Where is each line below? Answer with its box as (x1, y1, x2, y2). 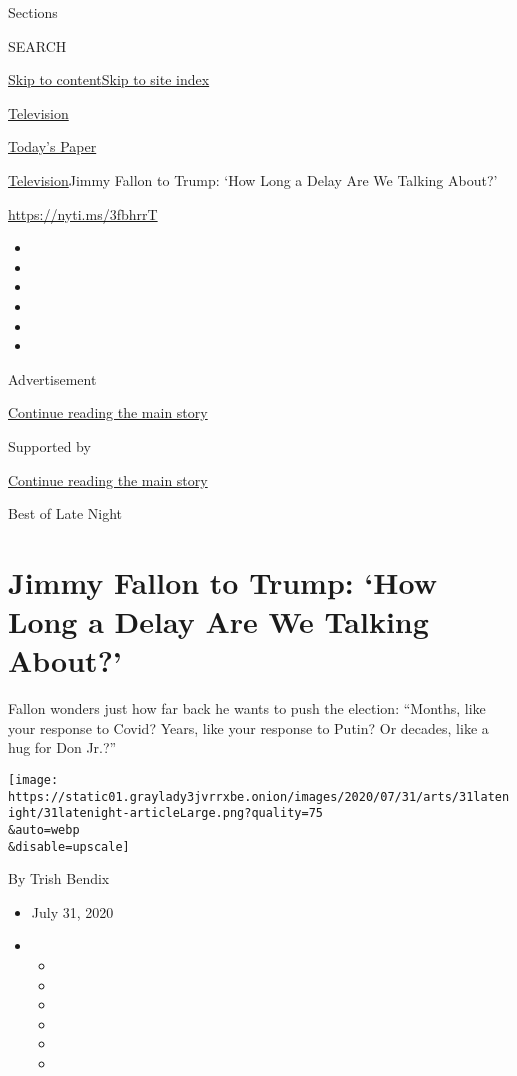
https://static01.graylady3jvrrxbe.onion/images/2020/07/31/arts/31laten (8, 789, 510, 804)
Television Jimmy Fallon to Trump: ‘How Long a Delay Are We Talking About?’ (8, 169, 498, 190)
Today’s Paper (8, 136, 97, 157)
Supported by (8, 435, 91, 456)
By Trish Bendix (8, 868, 110, 889)
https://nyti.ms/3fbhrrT (8, 203, 158, 224)
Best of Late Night (8, 503, 123, 524)
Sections (8, 2, 58, 22)
